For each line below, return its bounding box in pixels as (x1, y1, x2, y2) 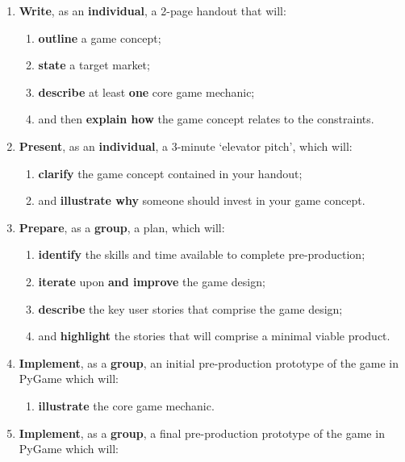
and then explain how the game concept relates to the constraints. (38, 110, 374, 127)
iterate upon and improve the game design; (38, 273, 265, 289)
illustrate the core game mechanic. (38, 397, 215, 414)
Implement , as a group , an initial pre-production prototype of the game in (19, 354, 399, 371)
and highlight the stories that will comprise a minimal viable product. (38, 327, 390, 344)
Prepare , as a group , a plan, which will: (19, 219, 225, 235)
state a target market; (38, 56, 150, 73)
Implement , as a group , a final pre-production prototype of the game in (19, 424, 385, 441)
